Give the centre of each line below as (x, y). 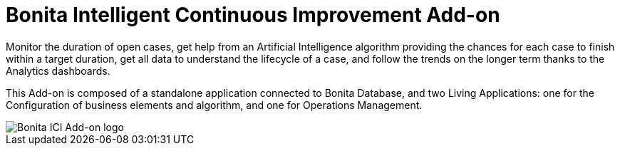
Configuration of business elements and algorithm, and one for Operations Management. (214, 105)
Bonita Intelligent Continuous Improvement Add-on (253, 15)
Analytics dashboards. (58, 71)
